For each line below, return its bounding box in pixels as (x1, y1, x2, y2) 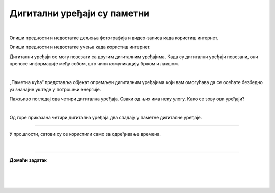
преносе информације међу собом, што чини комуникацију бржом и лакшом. (9, 61, 179, 67)
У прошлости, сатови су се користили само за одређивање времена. (9, 131, 161, 137)
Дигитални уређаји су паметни (9, 8, 150, 19)
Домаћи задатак (9, 157, 47, 163)
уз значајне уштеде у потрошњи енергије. (9, 87, 101, 93)
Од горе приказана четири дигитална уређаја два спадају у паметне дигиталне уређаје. (9, 115, 202, 121)
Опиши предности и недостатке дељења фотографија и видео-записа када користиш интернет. (9, 35, 219, 41)
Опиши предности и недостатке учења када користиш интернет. (9, 44, 151, 50)
